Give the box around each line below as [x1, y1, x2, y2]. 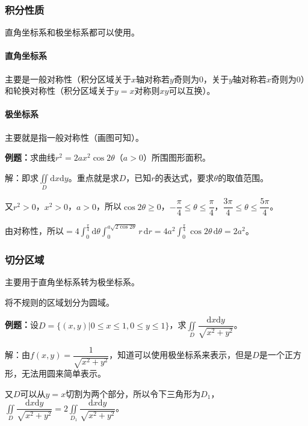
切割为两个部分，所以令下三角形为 [66, 387, 201, 400]
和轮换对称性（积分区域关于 [5, 84, 114, 97]
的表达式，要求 [155, 171, 214, 184]
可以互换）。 [168, 84, 215, 97]
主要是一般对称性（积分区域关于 [5, 72, 131, 85]
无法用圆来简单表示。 [21, 367, 106, 380]
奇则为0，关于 [173, 72, 229, 85]
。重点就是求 [68, 171, 119, 184]
